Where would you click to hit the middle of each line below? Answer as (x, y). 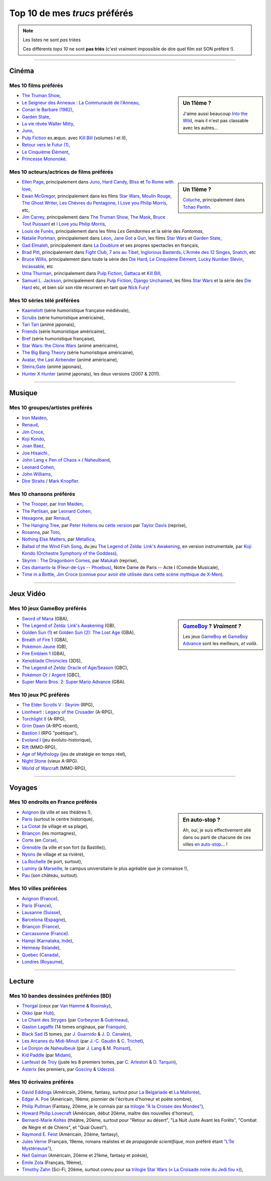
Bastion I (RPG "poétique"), (50, 733)
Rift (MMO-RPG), (39, 747)
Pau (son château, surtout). (50, 875)
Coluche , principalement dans (214, 200)
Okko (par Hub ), (38, 1013)
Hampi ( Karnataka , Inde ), (48, 941)
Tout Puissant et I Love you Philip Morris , (64, 224)
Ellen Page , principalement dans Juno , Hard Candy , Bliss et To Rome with (98, 182)
